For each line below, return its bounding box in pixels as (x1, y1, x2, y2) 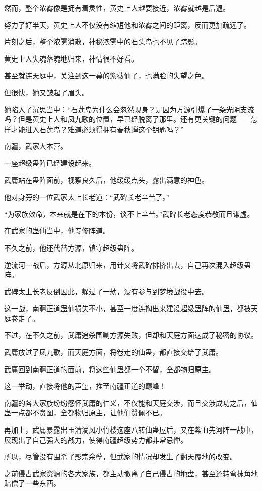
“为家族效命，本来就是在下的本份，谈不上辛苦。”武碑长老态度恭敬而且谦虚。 (4, 208, 254, 219)
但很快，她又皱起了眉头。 (4, 87, 89, 97)
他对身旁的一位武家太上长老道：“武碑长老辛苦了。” (4, 192, 170, 202)
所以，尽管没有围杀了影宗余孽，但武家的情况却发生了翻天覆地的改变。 (4, 451, 237, 462)
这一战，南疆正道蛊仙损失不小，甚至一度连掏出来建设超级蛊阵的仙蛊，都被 (4, 303, 251, 314)
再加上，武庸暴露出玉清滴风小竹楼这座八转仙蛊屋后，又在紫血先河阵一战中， (4, 424, 258, 435)
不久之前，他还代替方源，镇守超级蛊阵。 (4, 242, 138, 253)
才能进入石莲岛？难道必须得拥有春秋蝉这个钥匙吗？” (11, 124, 184, 134)
